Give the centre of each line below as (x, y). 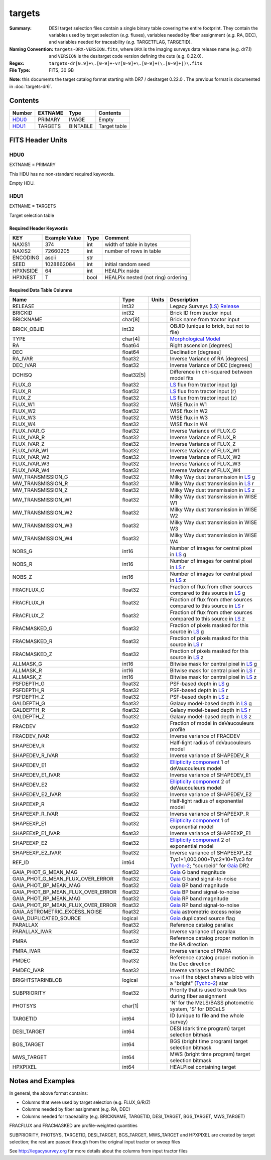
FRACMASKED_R (32, 641)
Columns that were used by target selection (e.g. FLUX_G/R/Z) (86, 1102)
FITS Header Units (38, 140)
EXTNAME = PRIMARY (33, 165)
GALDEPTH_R (29, 710)
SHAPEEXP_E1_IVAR (36, 833)
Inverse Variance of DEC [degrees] (211, 365)
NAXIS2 (22, 251)
